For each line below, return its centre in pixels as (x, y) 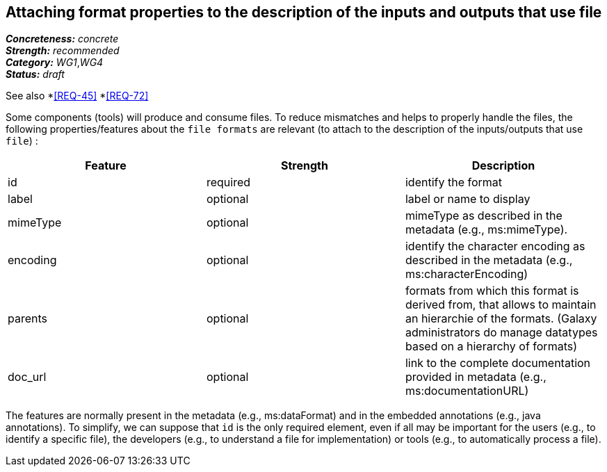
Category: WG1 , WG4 (55, 63)
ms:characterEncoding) (467, 274)
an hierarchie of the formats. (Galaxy (501, 319)
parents (27, 319)
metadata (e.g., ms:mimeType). (486, 230)
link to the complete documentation (498, 363)
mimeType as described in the (484, 216)
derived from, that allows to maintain (501, 305)
